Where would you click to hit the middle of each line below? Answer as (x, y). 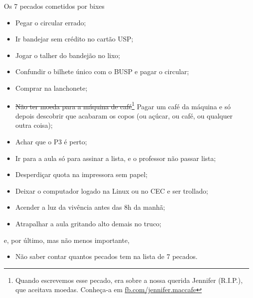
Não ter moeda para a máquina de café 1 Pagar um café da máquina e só (123, 105)
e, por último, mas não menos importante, (67, 240)
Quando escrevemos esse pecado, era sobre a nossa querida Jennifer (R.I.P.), (129, 280)
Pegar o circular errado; (51, 22)
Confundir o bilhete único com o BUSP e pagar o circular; (102, 71)
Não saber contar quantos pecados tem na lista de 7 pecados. (106, 256)
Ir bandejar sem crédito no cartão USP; (74, 39)
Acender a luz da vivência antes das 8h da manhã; (90, 207)
